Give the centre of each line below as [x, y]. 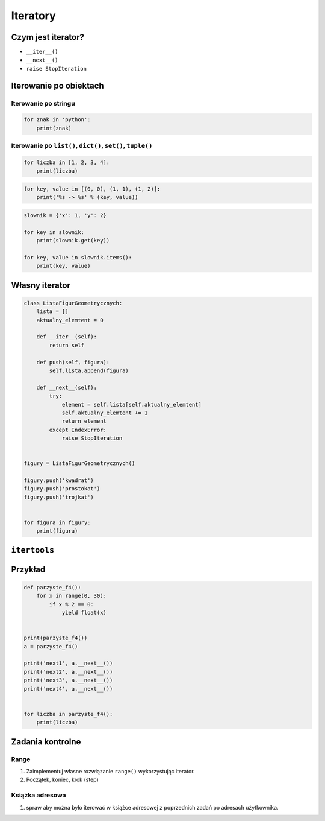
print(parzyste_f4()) [56, 638]
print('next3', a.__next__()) [68, 680]
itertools [32, 550]
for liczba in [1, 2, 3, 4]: [67, 162]
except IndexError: [78, 430]
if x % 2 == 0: [72, 604]
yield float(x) [84, 613]
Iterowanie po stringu [43, 103]
